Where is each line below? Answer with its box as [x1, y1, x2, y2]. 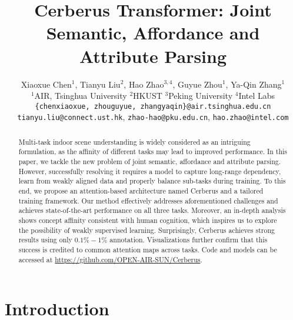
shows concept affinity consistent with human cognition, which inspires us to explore [18, 215, 277, 225]
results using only [18, 235, 72, 245]
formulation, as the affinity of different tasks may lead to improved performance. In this [18, 146, 288, 156]
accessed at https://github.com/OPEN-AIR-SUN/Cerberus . [18, 254, 202, 264]
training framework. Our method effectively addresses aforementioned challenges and [18, 195, 278, 205]
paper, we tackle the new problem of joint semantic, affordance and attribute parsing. [18, 156, 281, 166]
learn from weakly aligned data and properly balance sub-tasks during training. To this [18, 176, 286, 186]
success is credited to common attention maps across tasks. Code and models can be [18, 245, 277, 255]
